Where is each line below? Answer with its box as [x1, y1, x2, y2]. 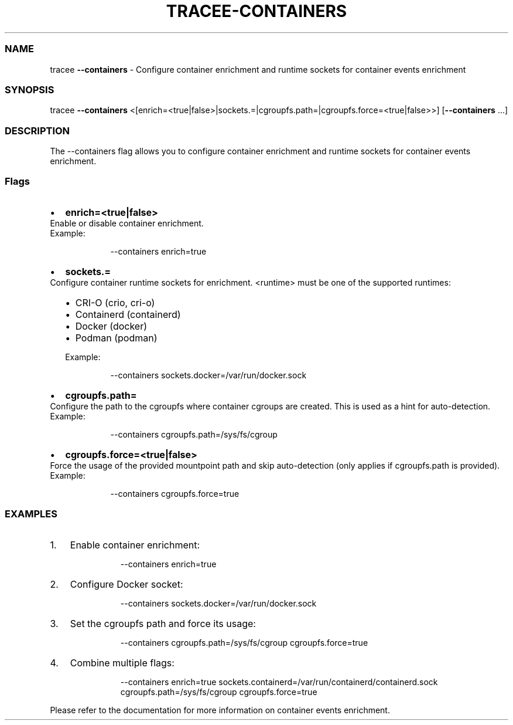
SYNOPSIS [5, 83, 54, 96]
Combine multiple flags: [70, 656, 175, 669]
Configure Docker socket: [70, 578, 183, 590]
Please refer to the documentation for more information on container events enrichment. [50, 704, 390, 715]
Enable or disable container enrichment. [50, 218, 204, 228]
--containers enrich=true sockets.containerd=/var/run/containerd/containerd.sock [120, 676, 438, 687]
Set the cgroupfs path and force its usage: [70, 617, 256, 629]
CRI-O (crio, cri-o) [75, 296, 155, 309]
